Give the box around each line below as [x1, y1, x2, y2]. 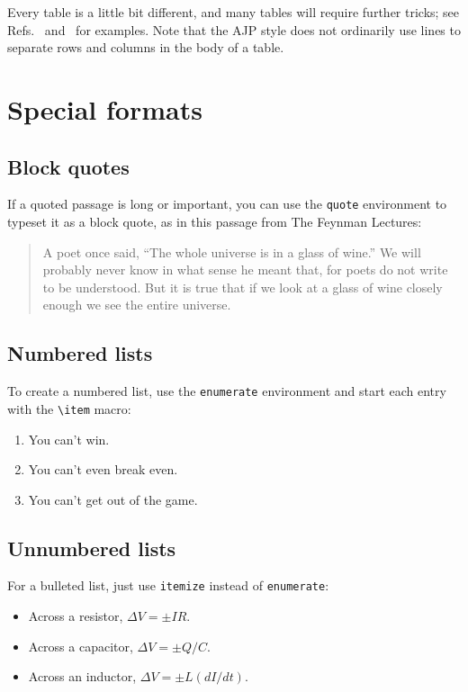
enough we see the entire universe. [42, 295, 231, 314]
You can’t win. [28, 429, 110, 448]
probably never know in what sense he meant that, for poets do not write [42, 260, 448, 279]
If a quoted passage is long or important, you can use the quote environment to [7, 194, 447, 213]
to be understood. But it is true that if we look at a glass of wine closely [42, 277, 443, 296]
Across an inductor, [28, 667, 137, 686]
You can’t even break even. [28, 460, 178, 479]
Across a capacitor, [28, 636, 133, 655]
